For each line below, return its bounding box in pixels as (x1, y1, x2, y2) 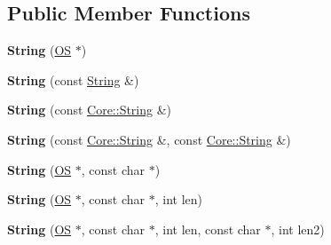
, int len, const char (154, 219, 261, 238)
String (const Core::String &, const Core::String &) (7, 130, 291, 148)
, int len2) (271, 219, 325, 238)
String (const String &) (7, 70, 139, 89)
